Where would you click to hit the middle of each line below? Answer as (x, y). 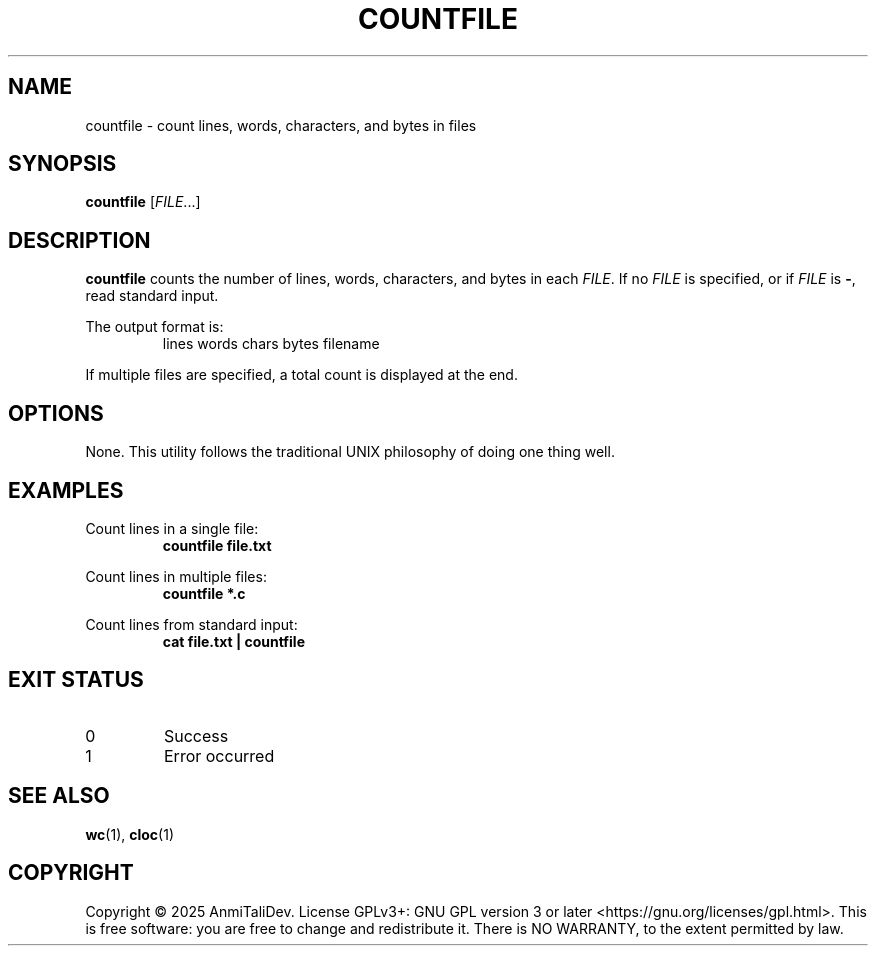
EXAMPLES (66, 490)
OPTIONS (56, 413)
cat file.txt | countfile (233, 641)
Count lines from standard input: (191, 624)
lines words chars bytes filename (271, 344)
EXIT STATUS (76, 680)
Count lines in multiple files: (176, 576)
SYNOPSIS (62, 164)
